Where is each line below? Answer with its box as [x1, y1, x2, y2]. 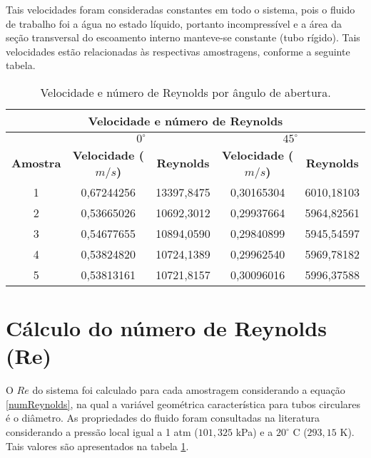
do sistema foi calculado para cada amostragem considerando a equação [32, 382, 345, 397]
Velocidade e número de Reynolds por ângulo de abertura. [40, 83, 331, 100]
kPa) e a [235, 425, 273, 439]
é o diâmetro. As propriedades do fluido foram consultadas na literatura [6, 410, 320, 425]
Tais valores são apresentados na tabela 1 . [6, 438, 189, 453]
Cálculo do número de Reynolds [6, 313, 327, 343]
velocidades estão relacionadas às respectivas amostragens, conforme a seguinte [6, 43, 350, 58]
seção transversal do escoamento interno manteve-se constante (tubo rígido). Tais [6, 30, 360, 45]
